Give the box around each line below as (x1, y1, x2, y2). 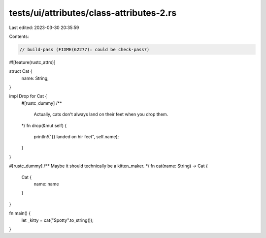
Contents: (9, 33, 29, 39)
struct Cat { (9, 68, 33, 74)
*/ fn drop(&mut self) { (21, 122, 67, 128)
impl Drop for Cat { (9, 93, 47, 99)
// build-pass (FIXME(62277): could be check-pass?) (19, 47, 150, 52)
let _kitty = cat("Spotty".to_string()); (21, 217, 94, 223)
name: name (33, 181, 59, 187)
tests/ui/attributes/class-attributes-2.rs (9, 7, 177, 18)
